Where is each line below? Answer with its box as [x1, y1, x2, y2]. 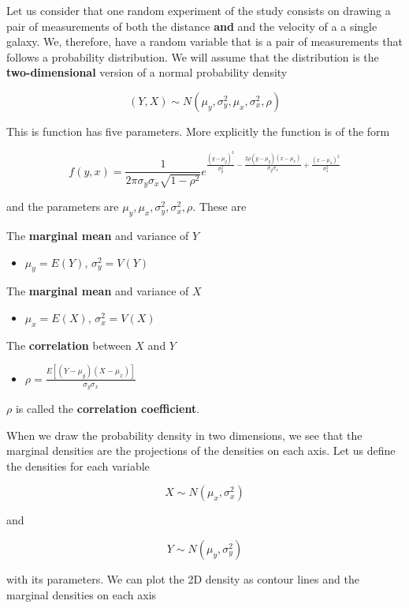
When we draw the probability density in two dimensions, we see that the [6, 426, 363, 443]
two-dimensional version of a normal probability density [6, 64, 288, 81]
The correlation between [6, 336, 132, 353]
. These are [192, 198, 247, 215]
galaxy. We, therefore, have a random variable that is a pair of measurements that [6, 33, 403, 50]
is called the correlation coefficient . [15, 400, 200, 416]
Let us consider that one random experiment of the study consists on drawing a [6, 2, 391, 18]
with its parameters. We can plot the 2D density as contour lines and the [6, 570, 359, 587]
